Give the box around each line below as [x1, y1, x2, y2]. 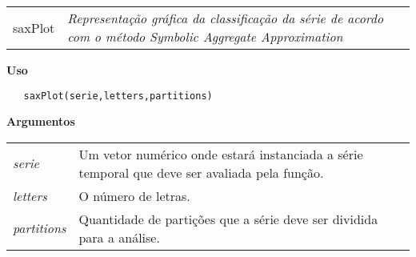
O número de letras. [78, 186, 190, 205]
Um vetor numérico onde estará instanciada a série [78, 144, 363, 163]
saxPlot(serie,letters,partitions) [23, 90, 213, 102]
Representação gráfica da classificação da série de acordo [67, 9, 384, 27]
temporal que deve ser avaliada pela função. [78, 163, 324, 182]
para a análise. [78, 227, 160, 247]
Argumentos [6, 113, 75, 130]
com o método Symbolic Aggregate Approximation [67, 27, 343, 46]
